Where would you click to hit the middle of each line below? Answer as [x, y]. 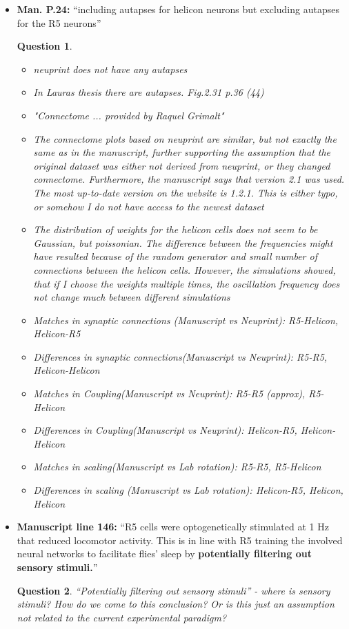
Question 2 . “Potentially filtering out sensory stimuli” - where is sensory [173, 590]
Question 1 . [44, 46]
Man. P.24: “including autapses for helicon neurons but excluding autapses [178, 9]
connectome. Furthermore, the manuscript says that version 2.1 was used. [189, 179]
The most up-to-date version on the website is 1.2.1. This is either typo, [186, 192]
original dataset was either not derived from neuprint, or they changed [182, 165]
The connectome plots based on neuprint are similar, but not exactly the [185, 138]
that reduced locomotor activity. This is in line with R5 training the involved [180, 540]
